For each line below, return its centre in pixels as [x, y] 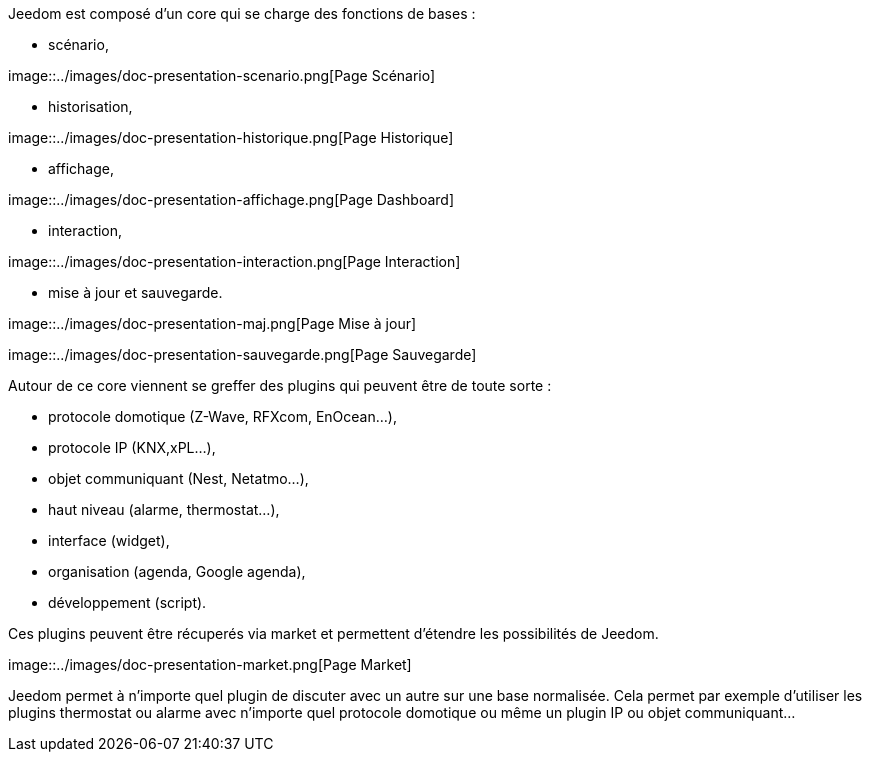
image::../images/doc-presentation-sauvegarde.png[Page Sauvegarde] [242, 354]
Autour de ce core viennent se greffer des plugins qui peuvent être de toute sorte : [280, 385]
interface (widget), [109, 540]
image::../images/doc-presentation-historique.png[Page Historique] [231, 137]
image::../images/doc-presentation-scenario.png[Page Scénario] [222, 75]
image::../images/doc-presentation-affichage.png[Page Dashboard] [231, 199]
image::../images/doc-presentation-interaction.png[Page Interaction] [234, 261]
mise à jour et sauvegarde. [135, 292]
